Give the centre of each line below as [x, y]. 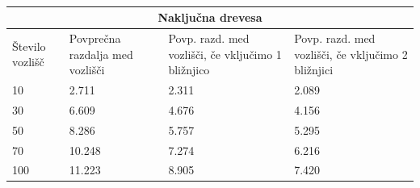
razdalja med [101, 54]
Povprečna [95, 38]
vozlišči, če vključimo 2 [351, 54]
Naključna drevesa [210, 17]
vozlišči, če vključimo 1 [225, 54]
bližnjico [189, 70]
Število [29, 46]
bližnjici [314, 70]
